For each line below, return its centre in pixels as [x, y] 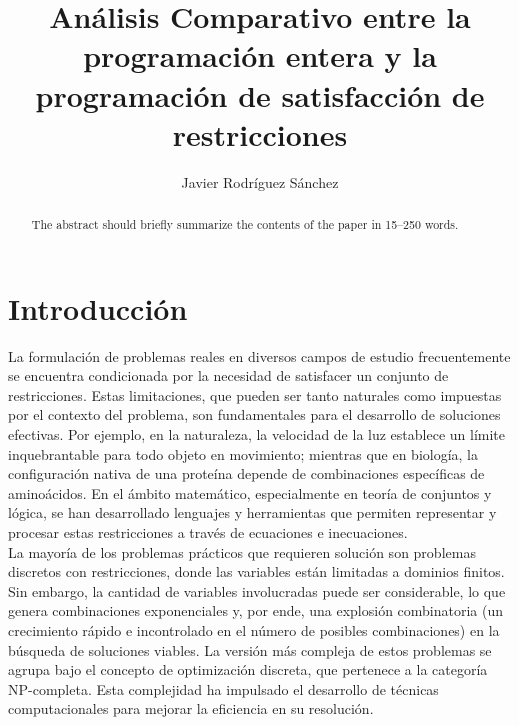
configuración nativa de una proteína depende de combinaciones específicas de [246, 473]
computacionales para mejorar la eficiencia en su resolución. [191, 708]
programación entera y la [260, 55]
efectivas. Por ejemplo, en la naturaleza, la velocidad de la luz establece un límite [256, 434]
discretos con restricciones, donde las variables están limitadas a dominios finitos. [256, 571]
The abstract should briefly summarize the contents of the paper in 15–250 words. [245, 224]
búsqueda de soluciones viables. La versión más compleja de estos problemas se [250, 649]
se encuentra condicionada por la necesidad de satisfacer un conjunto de [228, 375]
